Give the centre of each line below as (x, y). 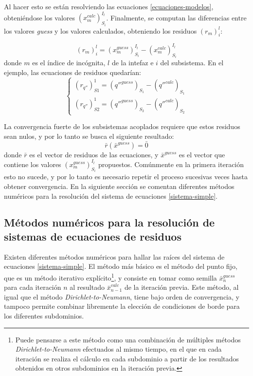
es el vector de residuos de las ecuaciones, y (94, 154)
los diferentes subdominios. (44, 315)
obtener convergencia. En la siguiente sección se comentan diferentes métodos (119, 186)
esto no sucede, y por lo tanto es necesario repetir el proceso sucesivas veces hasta (126, 177)
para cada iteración (33, 287)
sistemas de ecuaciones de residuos (93, 236)
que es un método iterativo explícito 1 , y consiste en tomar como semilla (110, 277)
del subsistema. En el (192, 63)
